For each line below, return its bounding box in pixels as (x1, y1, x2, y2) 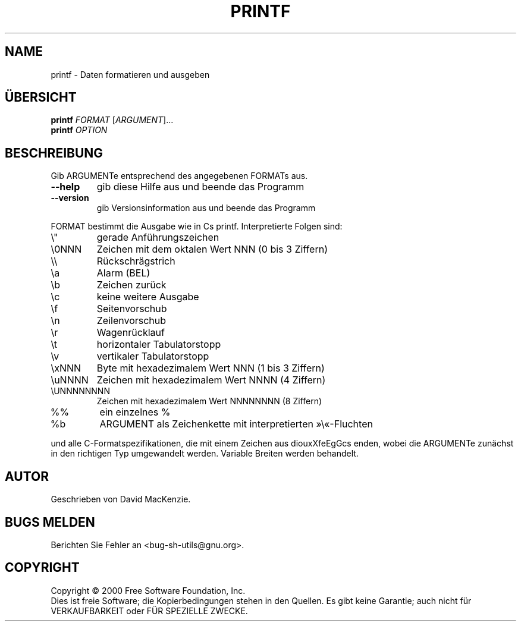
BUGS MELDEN (5, 514, 95, 530)
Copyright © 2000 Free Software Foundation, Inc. (51, 585, 246, 596)
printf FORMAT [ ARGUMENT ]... (51, 115, 174, 125)
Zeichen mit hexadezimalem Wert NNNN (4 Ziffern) (96, 374, 326, 386)
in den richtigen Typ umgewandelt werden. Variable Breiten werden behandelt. (51, 448, 359, 459)
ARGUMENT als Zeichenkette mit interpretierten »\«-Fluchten (99, 418, 373, 430)
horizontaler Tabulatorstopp (96, 338, 221, 351)
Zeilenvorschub (96, 314, 167, 327)
